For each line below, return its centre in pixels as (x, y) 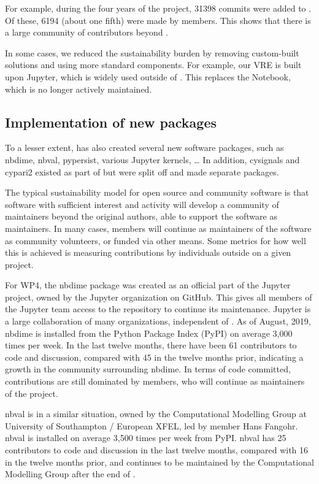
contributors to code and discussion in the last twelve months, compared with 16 (157, 450)
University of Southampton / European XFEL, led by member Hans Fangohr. (152, 425)
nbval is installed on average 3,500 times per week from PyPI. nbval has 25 (146, 438)
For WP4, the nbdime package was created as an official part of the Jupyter (148, 285)
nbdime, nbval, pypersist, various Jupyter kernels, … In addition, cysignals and (152, 159)
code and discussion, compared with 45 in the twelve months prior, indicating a (154, 357)
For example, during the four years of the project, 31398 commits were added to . (158, 8)
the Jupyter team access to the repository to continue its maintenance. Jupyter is (158, 309)
